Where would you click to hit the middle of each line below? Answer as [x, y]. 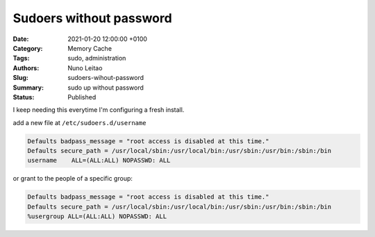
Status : [24, 97]
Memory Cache [90, 48]
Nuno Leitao [85, 68]
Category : [28, 48]
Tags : [21, 58]
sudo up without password [106, 88]
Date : [21, 39]
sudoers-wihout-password [106, 78]
